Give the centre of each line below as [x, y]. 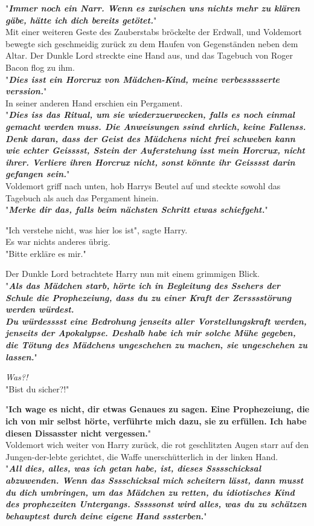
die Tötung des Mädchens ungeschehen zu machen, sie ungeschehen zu [156, 345]
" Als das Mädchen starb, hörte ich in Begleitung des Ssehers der [143, 286]
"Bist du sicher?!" [37, 388]
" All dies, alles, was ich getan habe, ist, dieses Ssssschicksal [133, 468]
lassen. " [21, 356]
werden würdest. [40, 309]
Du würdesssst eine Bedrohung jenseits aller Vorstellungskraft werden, [156, 321]
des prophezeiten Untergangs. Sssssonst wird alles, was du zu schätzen [156, 504]
